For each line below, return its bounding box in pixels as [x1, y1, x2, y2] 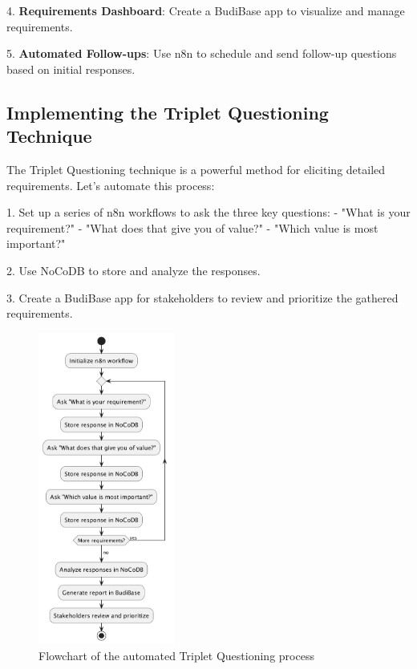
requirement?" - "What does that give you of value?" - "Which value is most [6, 219, 379, 236]
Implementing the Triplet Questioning [6, 99, 329, 124]
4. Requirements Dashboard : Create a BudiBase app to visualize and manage [6, 2, 405, 18]
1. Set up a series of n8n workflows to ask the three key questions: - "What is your [6, 204, 411, 221]
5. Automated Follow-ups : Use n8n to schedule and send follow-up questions [6, 45, 397, 62]
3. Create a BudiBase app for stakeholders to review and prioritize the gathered [6, 289, 399, 306]
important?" [6, 235, 66, 252]
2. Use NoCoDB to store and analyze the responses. [6, 262, 261, 278]
